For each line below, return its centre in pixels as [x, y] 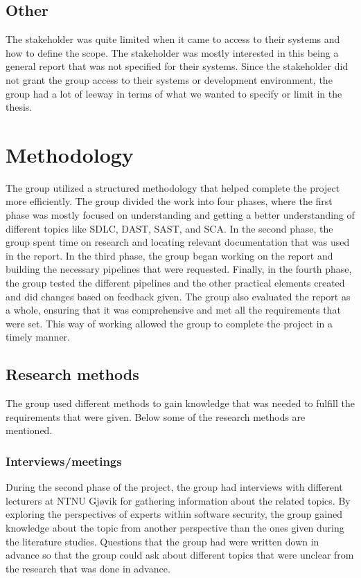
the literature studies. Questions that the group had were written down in [162, 541]
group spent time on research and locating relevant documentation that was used [178, 242]
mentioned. [29, 430]
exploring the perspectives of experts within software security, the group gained [174, 514]
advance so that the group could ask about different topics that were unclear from [180, 555]
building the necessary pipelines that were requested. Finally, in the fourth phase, [179, 269]
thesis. [19, 107]
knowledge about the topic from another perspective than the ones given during [175, 527]
